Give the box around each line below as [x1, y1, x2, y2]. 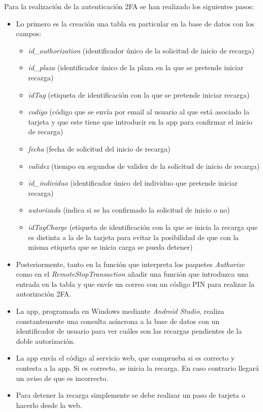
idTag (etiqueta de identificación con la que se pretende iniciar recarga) [28, 89, 250, 100]
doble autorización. [16, 335, 75, 346]
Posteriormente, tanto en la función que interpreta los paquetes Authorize [16, 258, 245, 269]
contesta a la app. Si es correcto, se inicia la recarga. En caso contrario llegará [16, 363, 259, 373]
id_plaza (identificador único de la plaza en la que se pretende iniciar [28, 62, 244, 73]
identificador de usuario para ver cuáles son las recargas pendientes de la [16, 326, 242, 336]
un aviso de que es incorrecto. [16, 372, 108, 383]
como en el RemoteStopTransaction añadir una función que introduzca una [16, 269, 249, 279]
